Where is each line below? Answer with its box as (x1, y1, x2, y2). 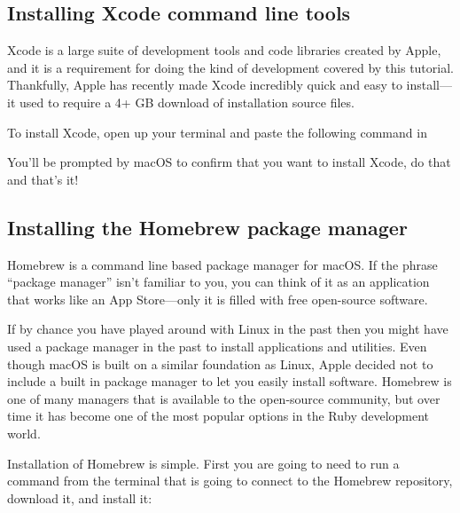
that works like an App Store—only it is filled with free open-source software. (7, 289, 428, 308)
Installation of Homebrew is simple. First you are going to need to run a (7, 454, 400, 472)
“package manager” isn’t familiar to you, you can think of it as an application (7, 272, 430, 291)
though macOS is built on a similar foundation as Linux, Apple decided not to (7, 354, 433, 373)
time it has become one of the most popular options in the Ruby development (7, 406, 430, 425)
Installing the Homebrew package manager (7, 213, 408, 241)
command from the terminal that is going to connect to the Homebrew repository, (7, 471, 453, 490)
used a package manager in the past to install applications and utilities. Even (7, 336, 427, 355)
